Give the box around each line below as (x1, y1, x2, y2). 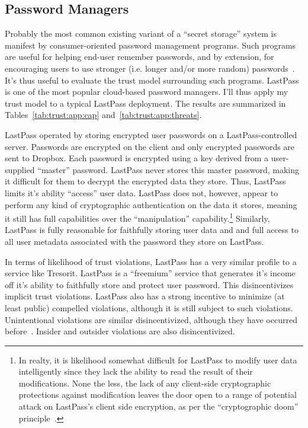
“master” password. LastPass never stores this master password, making (37, 163, 300, 175)
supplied (5, 163, 35, 175)
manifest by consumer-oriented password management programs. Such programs (5, 39, 296, 51)
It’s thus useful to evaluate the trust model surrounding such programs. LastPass (5, 74, 299, 86)
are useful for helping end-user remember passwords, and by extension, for (5, 50, 274, 63)
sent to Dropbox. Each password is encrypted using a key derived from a (5, 152, 269, 164)
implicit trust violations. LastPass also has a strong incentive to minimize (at (5, 290, 285, 302)
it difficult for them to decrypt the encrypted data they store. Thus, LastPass (5, 175, 286, 187)
